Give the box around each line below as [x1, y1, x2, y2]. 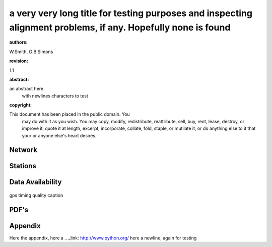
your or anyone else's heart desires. [22, 132, 97, 138]
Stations [9, 162, 36, 170]
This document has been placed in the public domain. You [9, 111, 130, 117]
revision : [9, 58, 29, 64]
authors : [9, 39, 28, 45]
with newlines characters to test [22, 92, 88, 98]
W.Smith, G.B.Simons [9, 48, 53, 55]
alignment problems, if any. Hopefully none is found [9, 22, 231, 33]
